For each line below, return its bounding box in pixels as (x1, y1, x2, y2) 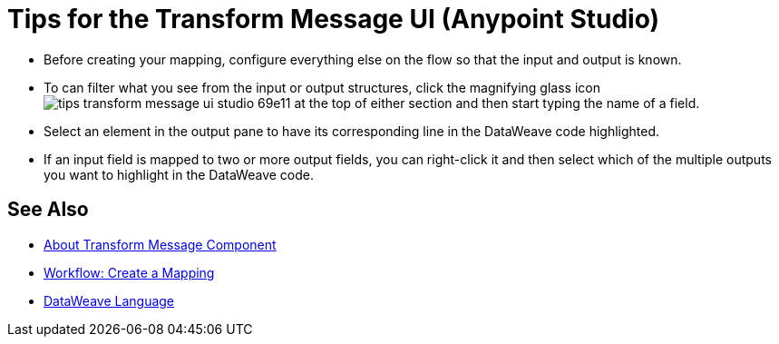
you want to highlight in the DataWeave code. (44, 166, 314, 182)
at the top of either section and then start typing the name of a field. (294, 94, 700, 111)
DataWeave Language (44, 292, 175, 309)
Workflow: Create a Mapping (44, 264, 215, 280)
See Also (7, 198, 89, 221)
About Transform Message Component (44, 236, 277, 252)
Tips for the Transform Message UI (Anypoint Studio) (7, 4, 660, 34)
